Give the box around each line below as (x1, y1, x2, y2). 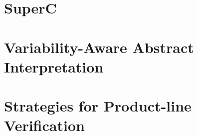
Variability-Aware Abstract (4, 36, 194, 57)
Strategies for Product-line (4, 95, 192, 116)
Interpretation (4, 56, 104, 76)
